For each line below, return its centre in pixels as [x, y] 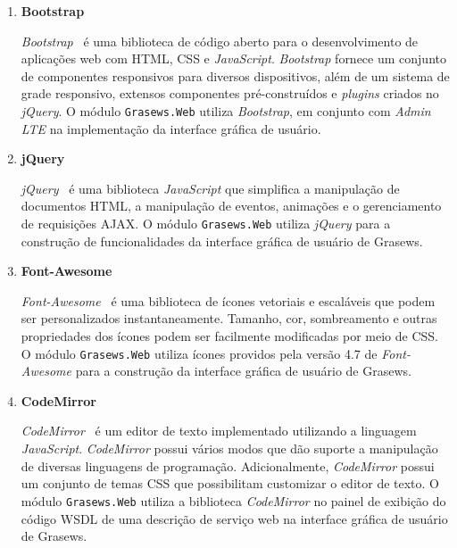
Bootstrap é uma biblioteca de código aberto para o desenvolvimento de [220, 41]
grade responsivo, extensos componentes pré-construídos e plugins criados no [230, 93]
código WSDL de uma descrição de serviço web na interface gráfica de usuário [234, 518]
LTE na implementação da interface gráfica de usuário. [171, 128]
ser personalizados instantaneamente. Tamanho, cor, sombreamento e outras [229, 318]
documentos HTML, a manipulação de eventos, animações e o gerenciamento [231, 206]
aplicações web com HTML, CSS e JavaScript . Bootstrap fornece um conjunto [233, 58]
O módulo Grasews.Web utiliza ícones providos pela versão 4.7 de [199, 353]
